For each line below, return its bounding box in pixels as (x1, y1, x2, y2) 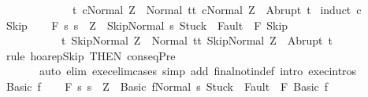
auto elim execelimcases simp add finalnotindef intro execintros (39, 63, 357, 79)
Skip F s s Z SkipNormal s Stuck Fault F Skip (6, 16, 288, 33)
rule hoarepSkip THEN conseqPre (6, 47, 176, 63)
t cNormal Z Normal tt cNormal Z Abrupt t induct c (72, 2, 362, 17)
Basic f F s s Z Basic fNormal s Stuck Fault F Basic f (6, 77, 329, 94)
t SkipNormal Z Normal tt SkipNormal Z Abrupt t (61, 32, 333, 48)
